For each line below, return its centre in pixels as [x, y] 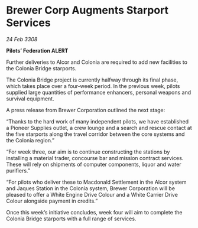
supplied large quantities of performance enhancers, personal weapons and [99, 92]
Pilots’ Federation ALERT [37, 50]
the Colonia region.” [30, 140]
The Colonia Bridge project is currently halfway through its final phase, [92, 80]
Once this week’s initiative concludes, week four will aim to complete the [94, 212]
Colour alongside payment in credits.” [52, 201]
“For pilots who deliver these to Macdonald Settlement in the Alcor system [97, 182]
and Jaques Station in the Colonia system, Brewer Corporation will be [91, 188]
